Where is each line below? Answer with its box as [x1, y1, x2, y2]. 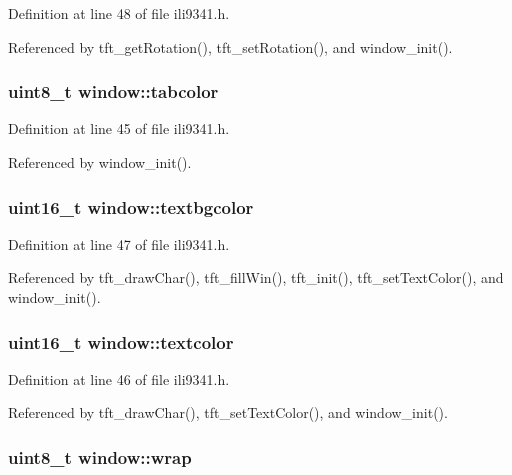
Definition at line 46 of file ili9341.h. [8, 368, 230, 389]
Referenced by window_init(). [8, 152, 192, 172]
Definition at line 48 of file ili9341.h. [8, 3, 230, 23]
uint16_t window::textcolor [8, 329, 234, 354]
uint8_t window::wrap [8, 444, 192, 469]
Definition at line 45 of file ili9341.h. [8, 118, 230, 139]
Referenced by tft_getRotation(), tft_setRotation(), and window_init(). [8, 36, 453, 57]
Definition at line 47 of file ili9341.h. [8, 233, 230, 254]
